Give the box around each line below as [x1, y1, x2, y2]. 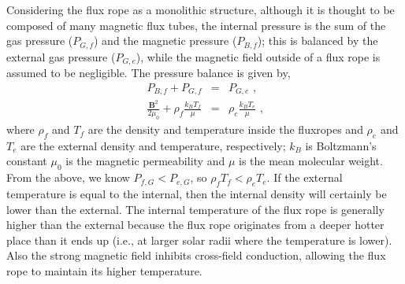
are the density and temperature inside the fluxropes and [87, 121, 363, 138]
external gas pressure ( [6, 48, 116, 65]
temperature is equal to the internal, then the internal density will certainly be [6, 186, 387, 202]
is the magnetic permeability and [65, 153, 225, 169]
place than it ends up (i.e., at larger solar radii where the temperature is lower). [6, 231, 392, 248]
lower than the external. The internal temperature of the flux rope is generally [6, 201, 385, 217]
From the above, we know [6, 169, 130, 186]
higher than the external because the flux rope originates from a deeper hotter [6, 216, 385, 233]
